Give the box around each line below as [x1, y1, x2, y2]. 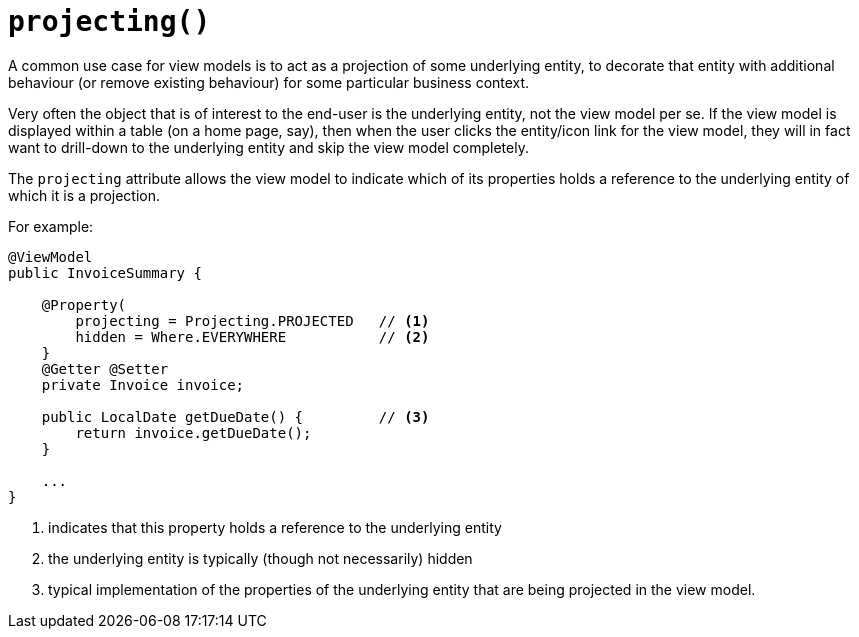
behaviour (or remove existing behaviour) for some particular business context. [8, 73, 530, 91]
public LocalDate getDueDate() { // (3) [41, 408, 430, 425]
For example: [8, 217, 94, 235]
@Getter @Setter [41, 360, 169, 377]
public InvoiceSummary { [8, 264, 202, 281]
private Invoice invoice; [41, 376, 245, 393]
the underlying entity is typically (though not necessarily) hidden [48, 549, 473, 567]
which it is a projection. [8, 186, 160, 204]
